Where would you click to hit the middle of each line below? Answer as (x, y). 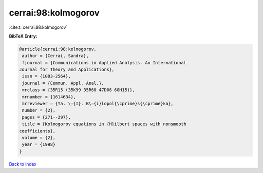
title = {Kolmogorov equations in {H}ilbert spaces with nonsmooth (104, 124)
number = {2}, (39, 110)
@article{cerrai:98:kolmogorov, (58, 49)
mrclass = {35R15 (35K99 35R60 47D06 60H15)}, (78, 90)
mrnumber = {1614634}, (49, 97)
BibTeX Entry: (23, 36)
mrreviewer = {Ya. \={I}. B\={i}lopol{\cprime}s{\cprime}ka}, (98, 104)
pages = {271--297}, (47, 117)
